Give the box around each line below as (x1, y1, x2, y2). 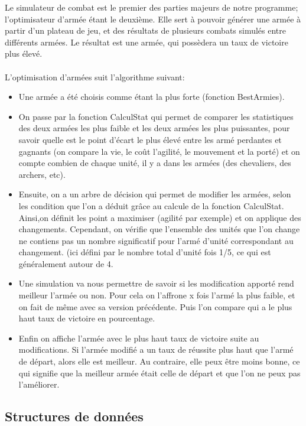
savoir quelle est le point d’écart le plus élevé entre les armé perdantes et (18, 133, 282, 145)
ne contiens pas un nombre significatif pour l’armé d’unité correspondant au (18, 234, 294, 246)
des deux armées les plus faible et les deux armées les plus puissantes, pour (18, 122, 290, 134)
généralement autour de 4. (18, 257, 113, 269)
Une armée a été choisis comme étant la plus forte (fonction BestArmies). (18, 90, 285, 103)
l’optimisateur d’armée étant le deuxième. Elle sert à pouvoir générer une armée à (5, 12, 301, 25)
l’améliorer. (18, 378, 60, 391)
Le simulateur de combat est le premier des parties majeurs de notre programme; (5, 1, 298, 13)
